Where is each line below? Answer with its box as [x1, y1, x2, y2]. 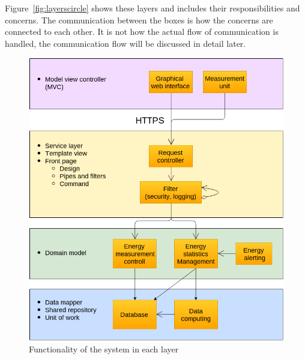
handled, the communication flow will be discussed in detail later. [5, 37, 246, 49]
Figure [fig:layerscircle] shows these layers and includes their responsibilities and [5, 2, 300, 14]
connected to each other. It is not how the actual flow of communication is [5, 25, 279, 38]
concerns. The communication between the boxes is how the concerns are [5, 13, 273, 26]
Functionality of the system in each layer [29, 342, 179, 355]
